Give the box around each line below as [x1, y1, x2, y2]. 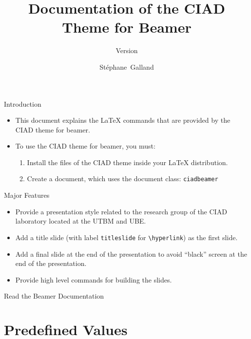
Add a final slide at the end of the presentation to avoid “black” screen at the [15, 248, 247, 259]
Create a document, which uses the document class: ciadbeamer [27, 173, 218, 184]
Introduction [4, 98, 41, 109]
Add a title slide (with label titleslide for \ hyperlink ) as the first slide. [15, 232, 238, 242]
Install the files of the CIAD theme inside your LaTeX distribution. [27, 157, 228, 167]
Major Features [4, 190, 50, 200]
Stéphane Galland [99, 61, 154, 72]
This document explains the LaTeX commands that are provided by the [15, 115, 231, 125]
